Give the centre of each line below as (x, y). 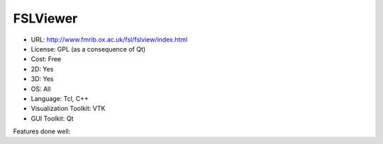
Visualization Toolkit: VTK (68, 109)
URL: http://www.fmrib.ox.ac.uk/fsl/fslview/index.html (109, 40)
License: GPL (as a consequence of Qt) (88, 49)
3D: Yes (42, 79)
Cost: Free (46, 59)
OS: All (41, 89)
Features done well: (42, 131)
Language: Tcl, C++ (60, 98)
